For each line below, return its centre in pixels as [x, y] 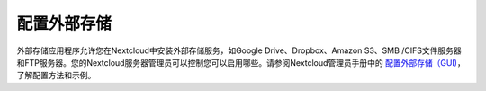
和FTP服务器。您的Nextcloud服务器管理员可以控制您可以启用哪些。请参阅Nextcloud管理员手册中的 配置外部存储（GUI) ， [241, 62]
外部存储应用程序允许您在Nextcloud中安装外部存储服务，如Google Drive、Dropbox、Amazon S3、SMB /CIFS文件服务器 [239, 50]
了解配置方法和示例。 [56, 76]
